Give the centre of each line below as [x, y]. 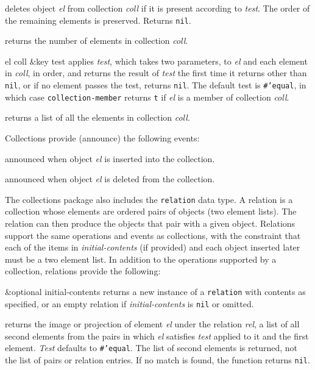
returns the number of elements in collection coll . [97, 41]
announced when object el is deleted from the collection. [110, 179]
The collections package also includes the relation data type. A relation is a [149, 199]
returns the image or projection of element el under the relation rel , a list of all [152, 324]
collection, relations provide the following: [83, 271]
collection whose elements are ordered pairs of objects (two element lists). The [151, 211]
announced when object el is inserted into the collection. [110, 158]
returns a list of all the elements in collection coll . [97, 117]
